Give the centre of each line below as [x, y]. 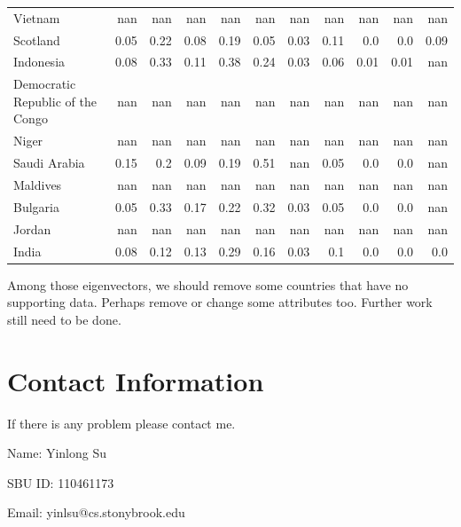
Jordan [32, 228]
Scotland [37, 39]
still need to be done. [64, 319]
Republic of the [55, 101]
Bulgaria [36, 206]
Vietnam [37, 17]
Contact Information [136, 380]
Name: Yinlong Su [57, 453]
